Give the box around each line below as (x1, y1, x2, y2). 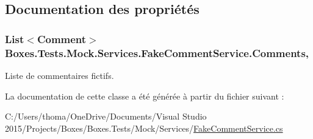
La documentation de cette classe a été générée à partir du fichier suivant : (5, 89, 284, 102)
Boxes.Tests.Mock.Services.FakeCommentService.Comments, (5, 45, 309, 60)
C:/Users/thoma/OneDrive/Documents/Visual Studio (5, 110, 207, 123)
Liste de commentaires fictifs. (5, 69, 114, 81)
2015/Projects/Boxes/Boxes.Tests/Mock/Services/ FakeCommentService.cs (5, 121, 283, 134)
